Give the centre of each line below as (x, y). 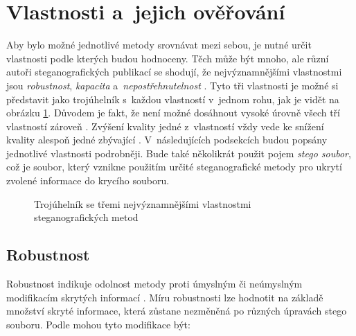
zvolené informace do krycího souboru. (88, 180)
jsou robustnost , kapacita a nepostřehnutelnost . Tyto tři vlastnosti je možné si (172, 85)
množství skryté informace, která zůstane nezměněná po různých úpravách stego (177, 311)
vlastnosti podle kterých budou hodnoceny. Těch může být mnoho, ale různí (168, 58)
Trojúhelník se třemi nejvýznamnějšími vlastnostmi (143, 203)
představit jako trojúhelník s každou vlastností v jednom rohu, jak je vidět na (173, 99)
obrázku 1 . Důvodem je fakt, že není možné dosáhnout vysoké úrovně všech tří (173, 113)
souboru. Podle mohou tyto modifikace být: (98, 324)
